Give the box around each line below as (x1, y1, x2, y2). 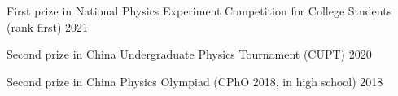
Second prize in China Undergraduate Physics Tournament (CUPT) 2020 (7, 46, 372, 63)
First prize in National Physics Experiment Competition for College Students (7, 2, 392, 19)
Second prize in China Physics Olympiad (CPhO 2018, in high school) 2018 (7, 72, 383, 89)
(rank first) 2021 (7, 18, 89, 35)
